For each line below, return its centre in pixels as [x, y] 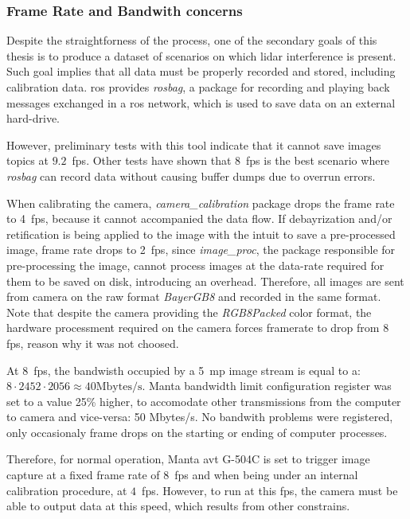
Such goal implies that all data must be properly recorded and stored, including [201, 71]
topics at [27, 160]
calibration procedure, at [67, 490]
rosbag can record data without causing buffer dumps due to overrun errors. [191, 176]
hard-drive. [33, 118]
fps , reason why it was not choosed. [93, 343]
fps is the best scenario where [318, 160]
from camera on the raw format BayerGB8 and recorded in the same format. [194, 297]
